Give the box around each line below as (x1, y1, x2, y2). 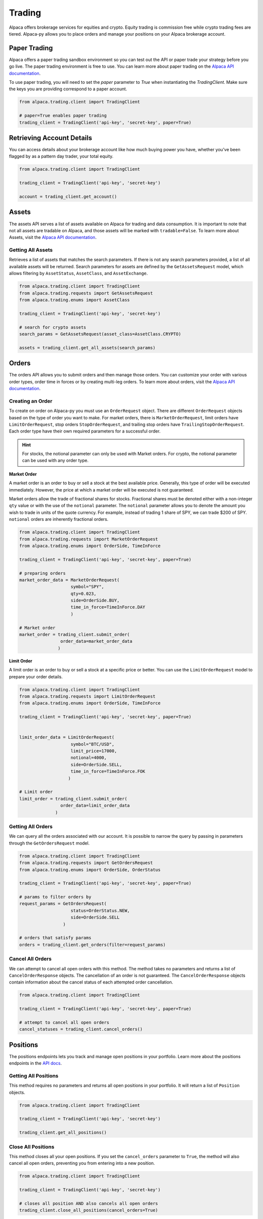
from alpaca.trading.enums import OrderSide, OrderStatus (19, 867, 161, 872)
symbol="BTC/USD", (71, 741, 114, 747)
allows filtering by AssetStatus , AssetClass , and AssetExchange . (9, 271, 148, 276)
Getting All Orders (9, 823, 53, 830)
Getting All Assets (9, 247, 53, 254)
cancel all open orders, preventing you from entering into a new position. (9, 1160, 155, 1166)
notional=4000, (71, 755, 107, 761)
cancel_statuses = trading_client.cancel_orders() (19, 1026, 143, 1032)
